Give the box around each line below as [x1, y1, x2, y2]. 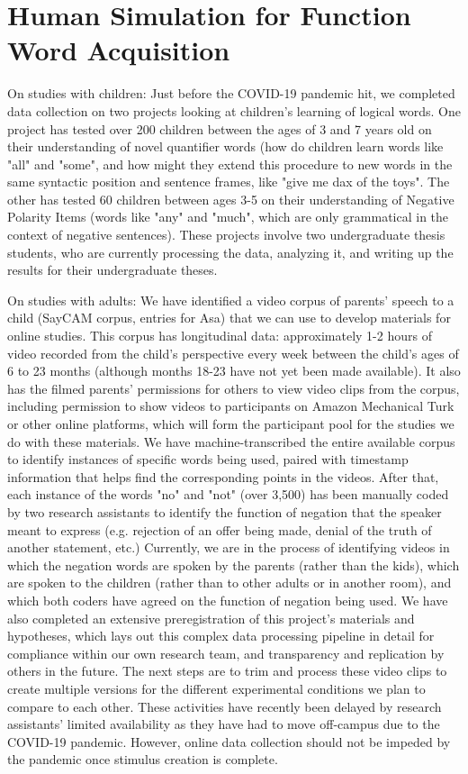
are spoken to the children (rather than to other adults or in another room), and [7, 573, 452, 592]
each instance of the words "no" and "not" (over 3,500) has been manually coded [7, 485, 449, 504]
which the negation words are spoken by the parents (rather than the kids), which [7, 555, 460, 574]
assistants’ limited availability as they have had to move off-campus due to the [7, 715, 440, 733]
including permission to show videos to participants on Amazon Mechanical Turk [7, 396, 454, 415]
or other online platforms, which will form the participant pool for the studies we [7, 414, 454, 433]
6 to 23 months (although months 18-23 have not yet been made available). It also [7, 361, 461, 380]
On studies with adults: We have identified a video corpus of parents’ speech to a [7, 290, 454, 309]
